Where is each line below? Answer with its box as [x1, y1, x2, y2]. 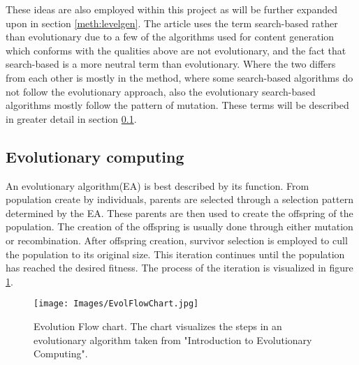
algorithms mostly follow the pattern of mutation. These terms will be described [6, 98, 349, 112]
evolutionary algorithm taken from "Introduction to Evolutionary [34, 332, 312, 347]
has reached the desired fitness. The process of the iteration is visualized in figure [6, 260, 353, 275]
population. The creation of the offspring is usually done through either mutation [6, 219, 353, 234]
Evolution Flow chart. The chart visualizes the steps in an [34, 318, 282, 333]
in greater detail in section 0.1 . [6, 111, 137, 126]
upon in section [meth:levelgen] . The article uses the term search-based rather [6, 15, 338, 30]
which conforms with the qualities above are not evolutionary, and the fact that [6, 43, 346, 57]
